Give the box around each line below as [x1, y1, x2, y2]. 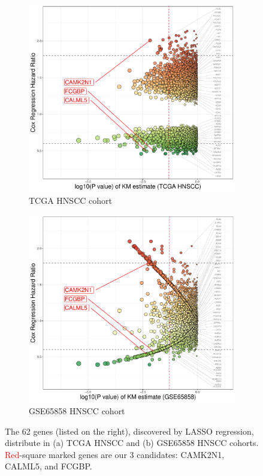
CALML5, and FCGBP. [5, 460, 92, 472]
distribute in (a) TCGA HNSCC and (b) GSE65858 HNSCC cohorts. [5, 436, 259, 449]
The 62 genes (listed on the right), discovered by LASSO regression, [5, 424, 254, 437]
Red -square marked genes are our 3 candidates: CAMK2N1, [5, 448, 225, 460]
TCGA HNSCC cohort [29, 194, 112, 207]
